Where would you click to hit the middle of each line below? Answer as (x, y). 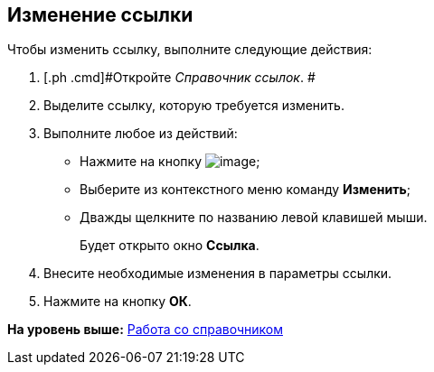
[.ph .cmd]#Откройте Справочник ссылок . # (179, 78)
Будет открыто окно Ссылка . (170, 246)
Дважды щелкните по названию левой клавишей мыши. (254, 218)
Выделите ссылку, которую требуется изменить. (194, 106)
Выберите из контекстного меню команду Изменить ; (245, 190)
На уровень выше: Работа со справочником (145, 330)
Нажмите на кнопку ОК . (118, 302)
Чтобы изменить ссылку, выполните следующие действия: (190, 50)
